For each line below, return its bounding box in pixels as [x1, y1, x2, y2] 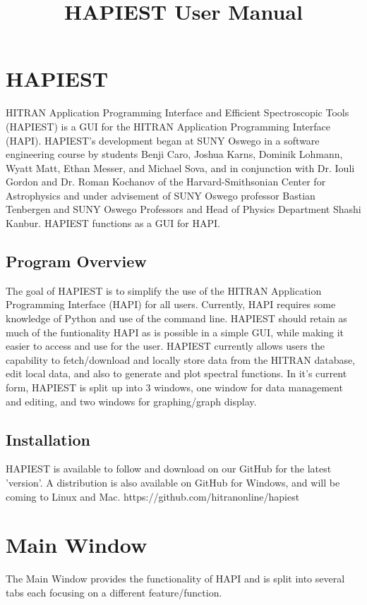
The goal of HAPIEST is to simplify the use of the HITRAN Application [6, 283, 322, 298]
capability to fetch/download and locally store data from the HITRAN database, [6, 352, 356, 367]
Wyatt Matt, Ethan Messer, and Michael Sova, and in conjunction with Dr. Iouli [6, 160, 355, 175]
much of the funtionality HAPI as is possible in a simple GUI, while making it [6, 324, 344, 339]
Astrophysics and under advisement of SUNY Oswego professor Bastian [6, 188, 315, 202]
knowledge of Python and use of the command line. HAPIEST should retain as [6, 311, 347, 326]
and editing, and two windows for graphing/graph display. [6, 393, 257, 408]
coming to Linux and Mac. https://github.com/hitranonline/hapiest [6, 489, 300, 503]
